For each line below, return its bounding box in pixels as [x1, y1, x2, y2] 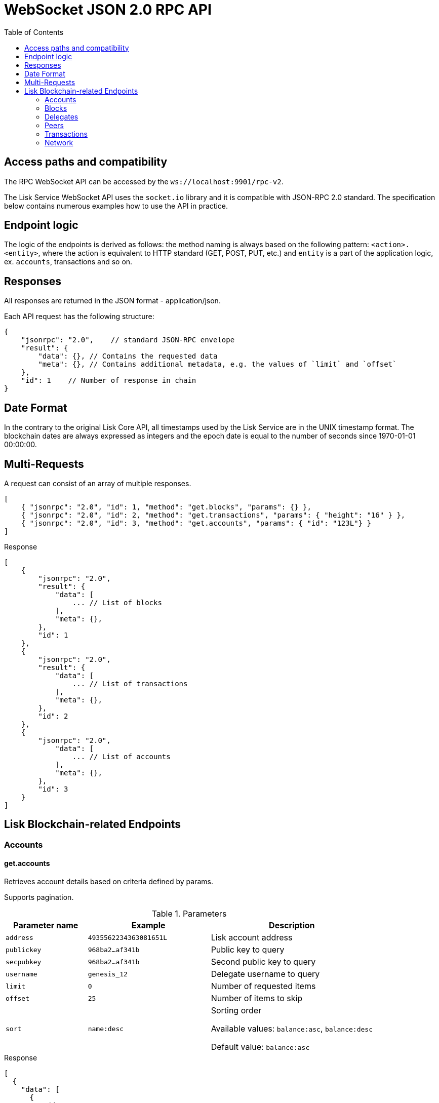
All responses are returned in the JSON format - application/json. [4, 296, 221, 305]
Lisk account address [211, 932, 293, 943]
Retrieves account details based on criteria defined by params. [4, 877, 213, 886]
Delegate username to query [211, 969, 320, 979]
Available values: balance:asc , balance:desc [211, 1023, 373, 1034]
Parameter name [13, 920, 78, 931]
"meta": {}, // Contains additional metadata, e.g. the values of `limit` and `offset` [38, 360, 397, 369]
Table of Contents [4, 27, 64, 36]
